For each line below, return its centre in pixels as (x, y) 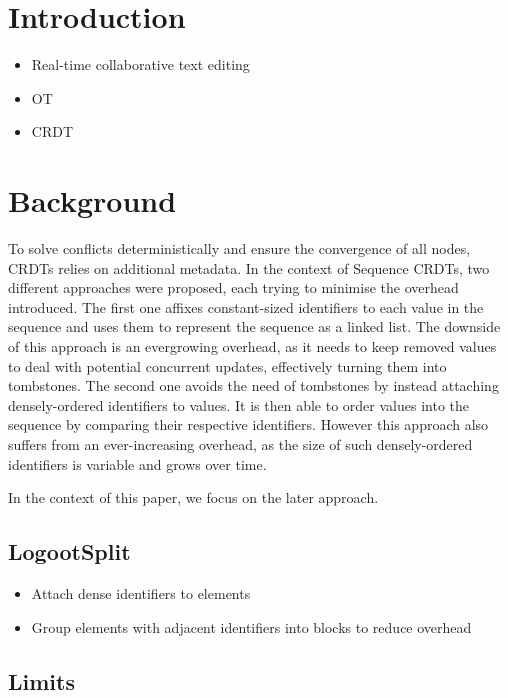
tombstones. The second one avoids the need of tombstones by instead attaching (253, 385)
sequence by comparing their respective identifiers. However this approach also (248, 424)
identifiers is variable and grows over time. (137, 463)
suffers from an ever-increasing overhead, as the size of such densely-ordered (240, 443)
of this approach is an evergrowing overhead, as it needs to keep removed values (252, 346)
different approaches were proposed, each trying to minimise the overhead (233, 287)
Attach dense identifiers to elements (141, 592)
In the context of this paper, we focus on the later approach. (193, 497)
